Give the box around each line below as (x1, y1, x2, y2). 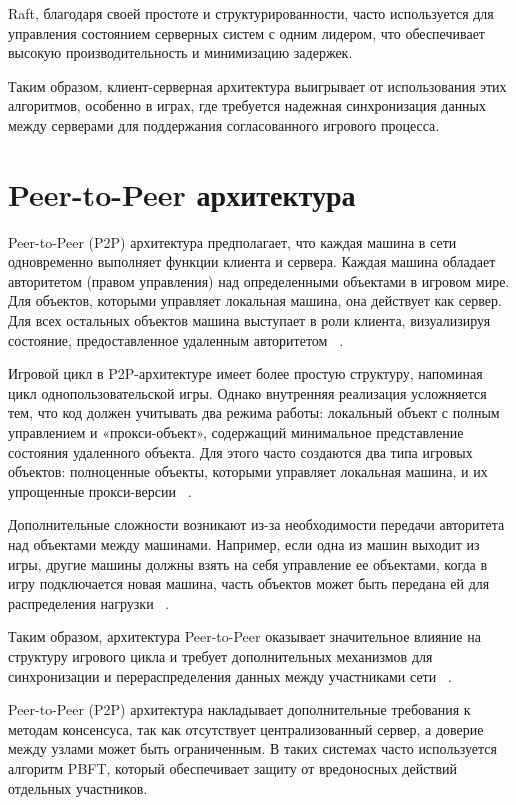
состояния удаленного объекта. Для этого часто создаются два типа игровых (8, 441, 473, 462)
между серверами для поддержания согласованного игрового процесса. (8, 114, 440, 135)
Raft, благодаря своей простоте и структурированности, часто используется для (8, 3, 494, 23)
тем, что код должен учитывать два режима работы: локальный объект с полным (8, 402, 500, 423)
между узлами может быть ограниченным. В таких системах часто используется (8, 738, 497, 759)
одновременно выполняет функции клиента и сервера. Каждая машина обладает (8, 251, 496, 272)
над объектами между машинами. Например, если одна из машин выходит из (8, 534, 480, 554)
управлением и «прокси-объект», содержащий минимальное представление (8, 422, 464, 443)
